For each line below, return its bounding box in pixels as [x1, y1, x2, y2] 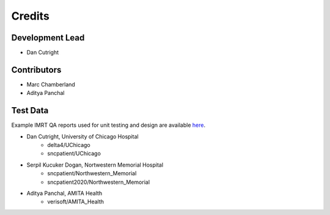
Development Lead [11, 32, 85, 43]
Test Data [11, 105, 49, 116]
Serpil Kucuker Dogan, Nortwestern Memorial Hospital [26, 161, 164, 168]
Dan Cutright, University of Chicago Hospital [26, 132, 139, 140]
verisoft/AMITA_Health [47, 198, 104, 205]
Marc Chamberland [26, 80, 76, 88]
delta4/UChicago [47, 141, 91, 149]
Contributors [11, 64, 62, 75]
